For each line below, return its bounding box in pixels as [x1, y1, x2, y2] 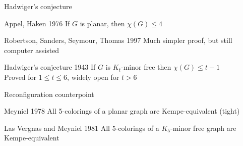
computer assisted [4, 44, 59, 55]
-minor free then [121, 62, 171, 72]
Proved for [4, 71, 37, 82]
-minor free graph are [170, 122, 236, 133]
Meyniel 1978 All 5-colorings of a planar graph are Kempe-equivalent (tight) [4, 106, 240, 116]
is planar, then [80, 18, 125, 28]
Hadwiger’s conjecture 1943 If [4, 62, 96, 72]
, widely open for [67, 71, 119, 82]
